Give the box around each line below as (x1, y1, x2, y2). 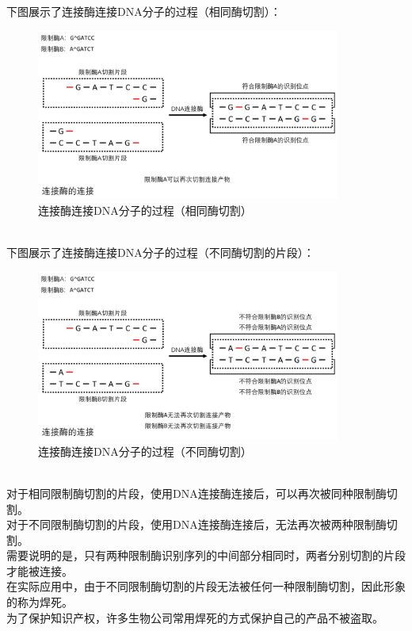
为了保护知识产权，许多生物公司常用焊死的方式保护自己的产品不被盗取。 (6, 609, 383, 625)
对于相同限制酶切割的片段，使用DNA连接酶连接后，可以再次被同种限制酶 (6, 484, 387, 501)
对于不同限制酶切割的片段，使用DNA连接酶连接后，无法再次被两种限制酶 (6, 516, 387, 533)
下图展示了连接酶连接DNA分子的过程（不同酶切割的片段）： (6, 243, 315, 260)
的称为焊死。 (6, 594, 73, 610)
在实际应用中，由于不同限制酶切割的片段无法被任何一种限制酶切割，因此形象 (6, 578, 406, 595)
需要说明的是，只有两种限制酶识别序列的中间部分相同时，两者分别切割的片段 (6, 547, 406, 564)
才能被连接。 (6, 562, 73, 579)
